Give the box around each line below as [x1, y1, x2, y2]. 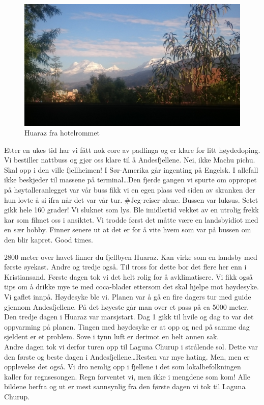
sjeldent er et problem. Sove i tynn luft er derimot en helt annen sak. [4, 331, 219, 342]
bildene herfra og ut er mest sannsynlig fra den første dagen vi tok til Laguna [4, 381, 246, 392]
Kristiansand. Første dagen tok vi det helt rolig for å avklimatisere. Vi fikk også [4, 271, 253, 282]
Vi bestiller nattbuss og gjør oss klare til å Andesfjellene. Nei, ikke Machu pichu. [4, 154, 255, 165]
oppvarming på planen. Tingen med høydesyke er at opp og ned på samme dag [4, 321, 250, 332]
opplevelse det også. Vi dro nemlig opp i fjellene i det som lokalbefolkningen [4, 361, 241, 372]
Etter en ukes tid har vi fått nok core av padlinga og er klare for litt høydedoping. [4, 144, 260, 155]
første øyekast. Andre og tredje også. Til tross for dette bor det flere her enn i [4, 261, 247, 272]
